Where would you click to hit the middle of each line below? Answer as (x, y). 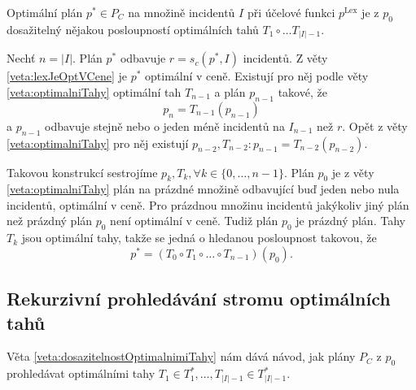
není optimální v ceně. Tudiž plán (194, 221)
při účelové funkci (291, 12)
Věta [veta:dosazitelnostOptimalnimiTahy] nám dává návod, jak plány (181, 356)
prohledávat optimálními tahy (81, 373)
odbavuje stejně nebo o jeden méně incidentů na (165, 126)
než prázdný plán (50, 221)
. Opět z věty (375, 126)
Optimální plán (45, 12)
